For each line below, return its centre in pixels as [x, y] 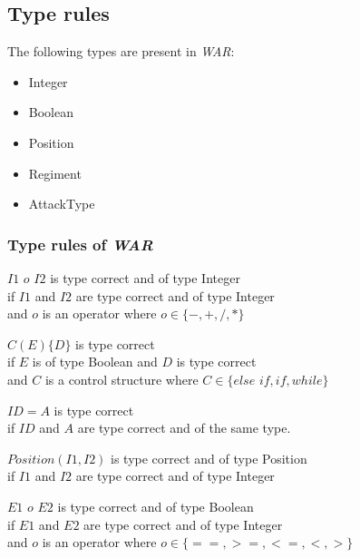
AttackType [62, 204]
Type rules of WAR [80, 244]
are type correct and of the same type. [184, 428]
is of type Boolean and [95, 362]
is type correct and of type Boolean [156, 506]
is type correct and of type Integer [145, 277]
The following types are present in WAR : [121, 51]
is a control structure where [122, 379]
